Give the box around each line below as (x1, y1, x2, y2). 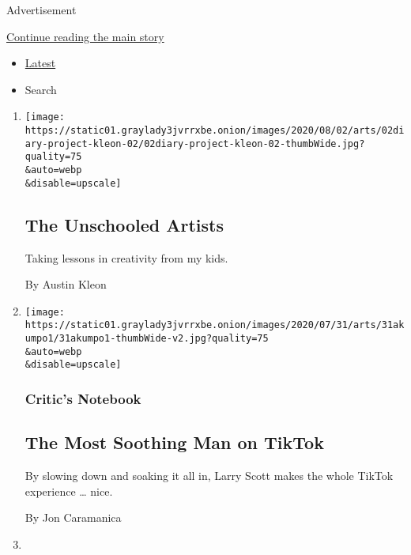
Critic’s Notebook (25, 388, 141, 408)
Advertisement (6, 2, 77, 17)
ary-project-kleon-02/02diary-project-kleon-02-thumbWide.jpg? (25, 138, 365, 149)
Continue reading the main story (6, 28, 164, 44)
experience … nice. (25, 482, 113, 499)
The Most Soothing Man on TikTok (25, 430, 324, 455)
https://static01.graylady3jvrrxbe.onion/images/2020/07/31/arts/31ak (25, 319, 405, 331)
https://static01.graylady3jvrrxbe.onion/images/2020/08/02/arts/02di (25, 125, 405, 137)
